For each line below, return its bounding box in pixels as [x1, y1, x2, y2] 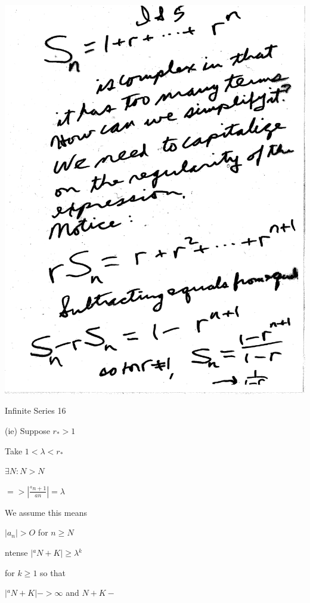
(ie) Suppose [5, 424, 50, 436]
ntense [5, 546, 28, 558]
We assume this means [5, 506, 87, 518]
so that [40, 566, 66, 579]
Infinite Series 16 [5, 404, 66, 417]
